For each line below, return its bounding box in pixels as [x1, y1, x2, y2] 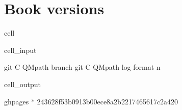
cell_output [4, 78, 41, 89]
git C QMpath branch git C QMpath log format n [4, 62, 161, 72]
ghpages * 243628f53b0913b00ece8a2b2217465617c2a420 [4, 96, 178, 106]
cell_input [4, 44, 37, 55]
